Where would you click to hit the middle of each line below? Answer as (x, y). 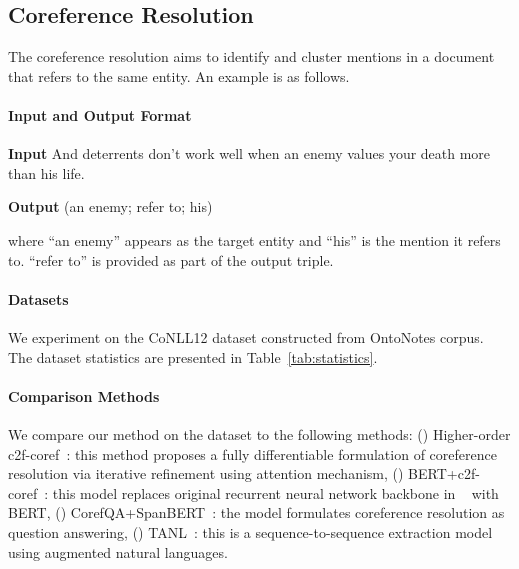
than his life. (46, 172)
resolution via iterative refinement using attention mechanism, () (206, 473)
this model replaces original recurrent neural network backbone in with (275, 492)
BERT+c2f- (444, 473)
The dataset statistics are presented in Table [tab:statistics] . (193, 356)
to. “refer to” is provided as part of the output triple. (171, 259)
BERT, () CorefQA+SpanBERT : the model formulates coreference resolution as (256, 512)
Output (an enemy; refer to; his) (110, 206)
